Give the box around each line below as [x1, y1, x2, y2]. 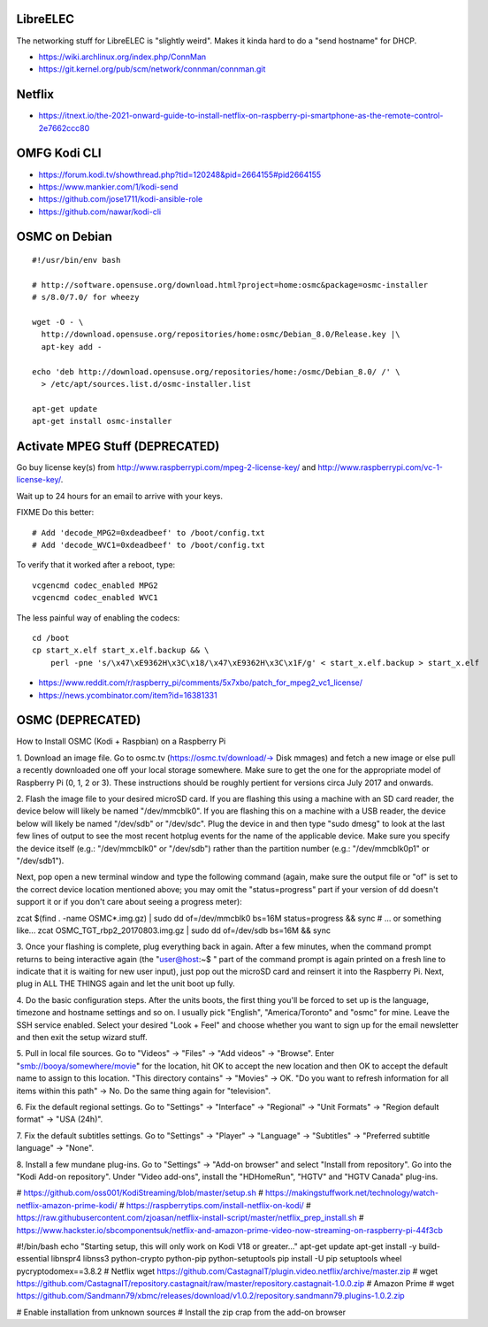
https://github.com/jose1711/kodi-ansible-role [38, 194, 203, 204]
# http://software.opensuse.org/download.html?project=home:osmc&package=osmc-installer [32, 280, 429, 289]
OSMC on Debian [16, 229, 112, 244]
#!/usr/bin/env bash [32, 255, 121, 266]
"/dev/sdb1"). [16, 855, 65, 866]
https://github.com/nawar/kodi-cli [38, 206, 162, 217]
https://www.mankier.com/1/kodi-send [38, 181, 179, 192]
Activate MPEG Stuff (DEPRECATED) [16, 438, 220, 453]
